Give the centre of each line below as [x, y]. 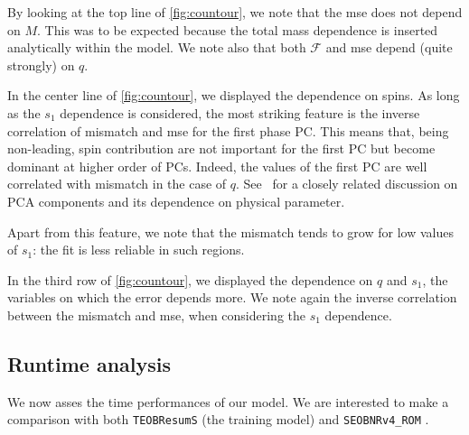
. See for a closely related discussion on [347, 184]
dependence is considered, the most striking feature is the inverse [240, 112]
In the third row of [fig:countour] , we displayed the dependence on [190, 279]
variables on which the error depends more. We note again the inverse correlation [232, 297]
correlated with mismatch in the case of [117, 184]
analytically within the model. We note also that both [157, 47]
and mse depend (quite [389, 47]
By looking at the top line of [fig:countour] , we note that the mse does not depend [235, 12]
